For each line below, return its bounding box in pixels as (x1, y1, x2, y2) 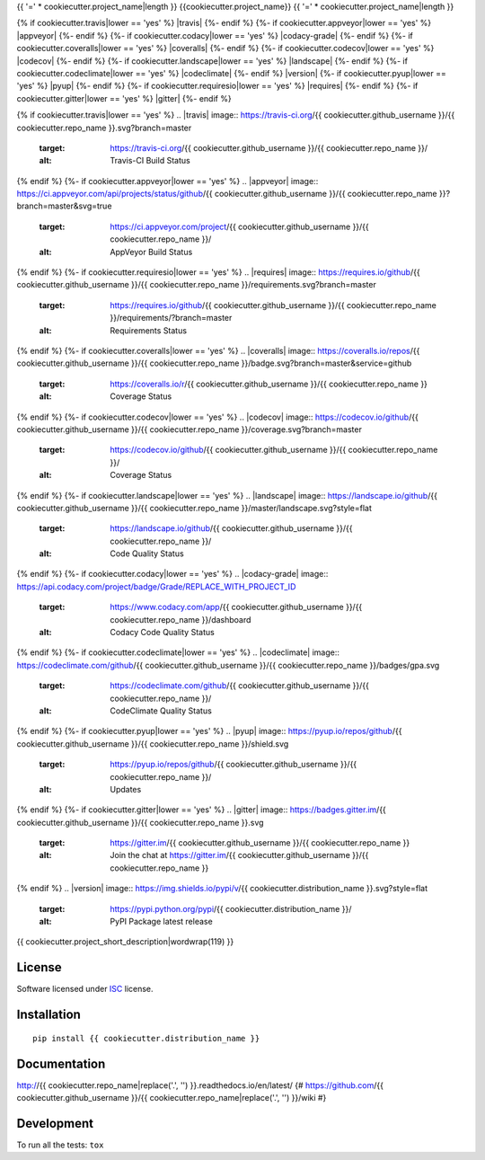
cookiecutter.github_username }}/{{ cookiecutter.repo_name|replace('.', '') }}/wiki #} (16, 1093, 327, 1103)
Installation (16, 1007, 81, 1023)
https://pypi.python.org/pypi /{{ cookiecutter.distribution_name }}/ (110, 903, 352, 914)
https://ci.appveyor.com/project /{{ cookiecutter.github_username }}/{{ (110, 221, 370, 232)
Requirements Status (110, 324, 188, 336)
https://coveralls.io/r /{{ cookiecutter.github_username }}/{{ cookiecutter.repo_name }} (110, 378, 428, 389)
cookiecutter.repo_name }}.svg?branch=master (16, 122, 192, 133)
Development (16, 1115, 94, 1131)
